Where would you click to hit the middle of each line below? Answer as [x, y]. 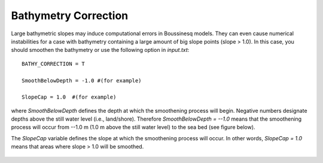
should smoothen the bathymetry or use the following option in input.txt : [100, 50]
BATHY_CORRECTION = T [53, 64]
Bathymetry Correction [70, 16]
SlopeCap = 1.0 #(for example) [69, 97]
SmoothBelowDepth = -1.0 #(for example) [82, 80]
